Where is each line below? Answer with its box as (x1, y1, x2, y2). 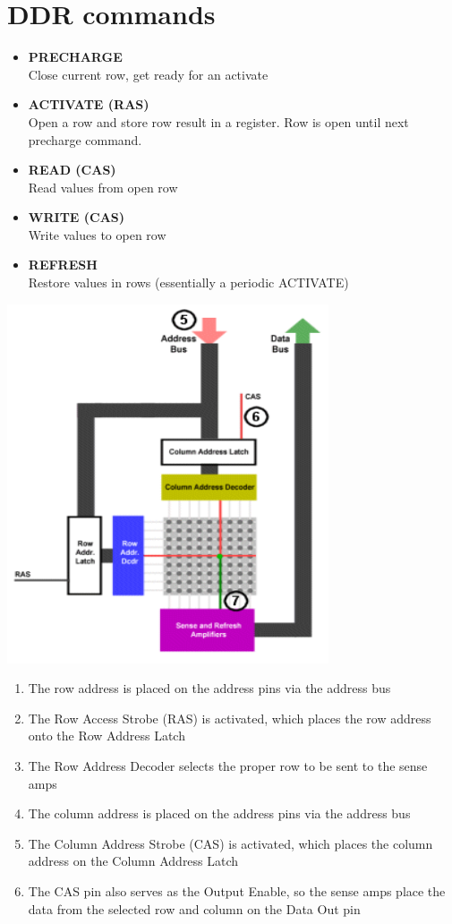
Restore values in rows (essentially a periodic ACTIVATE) (28, 273, 349, 292)
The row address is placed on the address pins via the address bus (28, 679, 391, 697)
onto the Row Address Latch (28, 726, 185, 745)
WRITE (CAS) (28, 208, 125, 227)
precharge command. (28, 130, 142, 149)
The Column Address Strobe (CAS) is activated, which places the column (28, 834, 433, 852)
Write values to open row (28, 225, 166, 244)
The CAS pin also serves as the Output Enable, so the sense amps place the (28, 882, 446, 900)
